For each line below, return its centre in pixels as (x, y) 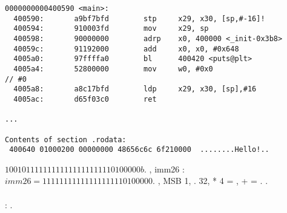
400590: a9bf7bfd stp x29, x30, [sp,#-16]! (139, 18)
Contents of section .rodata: (66, 139)
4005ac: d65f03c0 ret (85, 99)
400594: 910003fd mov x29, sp (111, 29)
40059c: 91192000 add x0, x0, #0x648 (126, 49)
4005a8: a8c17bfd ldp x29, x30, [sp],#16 (135, 89)
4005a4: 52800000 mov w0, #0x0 (113, 69)
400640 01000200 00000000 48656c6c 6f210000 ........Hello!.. (139, 150)
